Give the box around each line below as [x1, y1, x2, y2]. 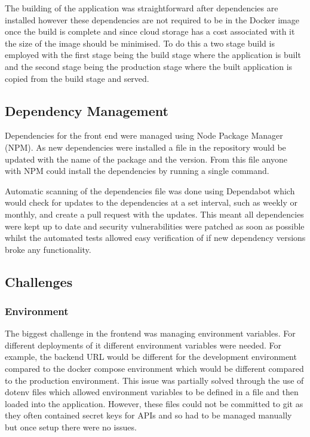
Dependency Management [5, 101, 168, 120]
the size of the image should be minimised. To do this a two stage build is [5, 36, 275, 49]
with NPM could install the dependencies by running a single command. [5, 164, 269, 177]
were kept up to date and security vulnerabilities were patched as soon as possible [5, 219, 305, 232]
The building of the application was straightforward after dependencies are [5, 2, 278, 14]
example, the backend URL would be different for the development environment [5, 350, 297, 363]
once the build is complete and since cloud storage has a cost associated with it [5, 25, 295, 38]
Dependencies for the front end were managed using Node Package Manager [5, 129, 283, 142]
